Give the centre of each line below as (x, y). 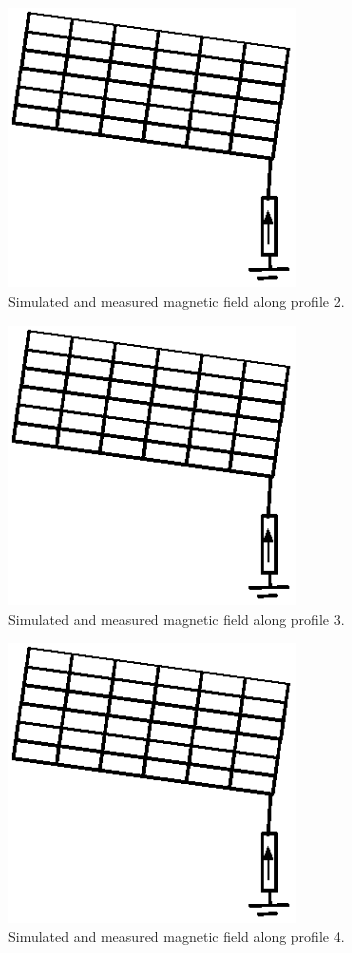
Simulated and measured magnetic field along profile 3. (176, 618)
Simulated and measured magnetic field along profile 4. (176, 936)
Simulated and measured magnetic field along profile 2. (176, 301)
